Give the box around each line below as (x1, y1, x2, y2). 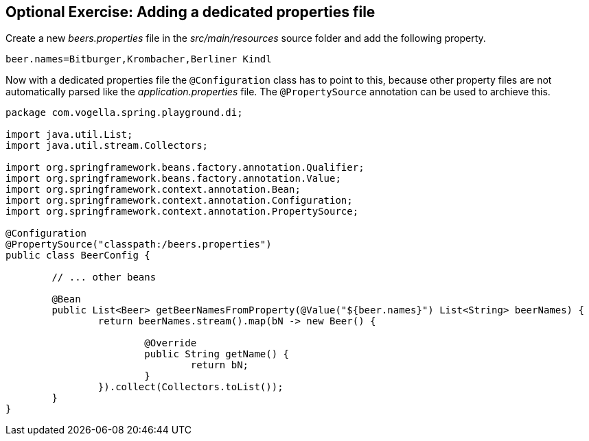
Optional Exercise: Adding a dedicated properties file (5, 3, 376, 21)
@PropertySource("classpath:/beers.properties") (5, 239, 272, 250)
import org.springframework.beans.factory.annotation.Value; (5, 173, 341, 184)
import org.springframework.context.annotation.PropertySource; (5, 206, 359, 217)
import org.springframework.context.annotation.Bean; (5, 184, 301, 195)
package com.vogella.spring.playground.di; (5, 107, 243, 119)
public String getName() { (144, 348, 290, 360)
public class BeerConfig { (5, 250, 150, 261)
